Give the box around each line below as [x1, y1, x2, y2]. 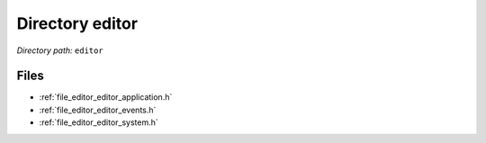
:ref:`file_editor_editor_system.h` [39, 117, 159, 128]
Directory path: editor [16, 45, 103, 56]
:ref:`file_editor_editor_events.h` [39, 104, 157, 115]
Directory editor [16, 13, 139, 33]
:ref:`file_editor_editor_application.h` [39, 92, 173, 103]
